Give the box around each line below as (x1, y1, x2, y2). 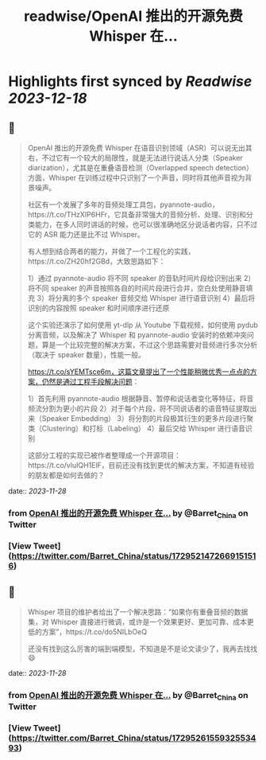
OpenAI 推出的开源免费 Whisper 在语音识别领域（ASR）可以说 (27, 143, 232, 152)
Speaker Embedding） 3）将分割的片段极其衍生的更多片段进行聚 (41, 414, 254, 423)
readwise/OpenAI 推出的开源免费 (23, 7, 244, 25)
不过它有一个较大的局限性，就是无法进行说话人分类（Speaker (41, 153, 244, 162)
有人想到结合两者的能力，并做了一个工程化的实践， (27, 247, 195, 255)
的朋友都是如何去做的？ (27, 470, 105, 480)
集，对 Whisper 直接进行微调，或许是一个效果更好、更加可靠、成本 (27, 617, 248, 626)
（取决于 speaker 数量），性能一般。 (27, 350, 145, 359)
